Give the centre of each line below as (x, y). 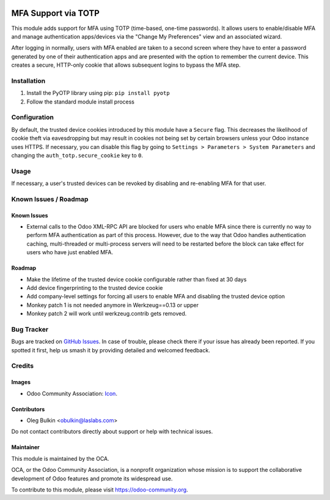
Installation (28, 81)
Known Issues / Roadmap (50, 199)
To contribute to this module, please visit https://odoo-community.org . (100, 490)
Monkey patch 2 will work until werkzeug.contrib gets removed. (107, 314)
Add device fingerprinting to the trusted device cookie (95, 287)
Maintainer (25, 447)
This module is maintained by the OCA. (60, 458)
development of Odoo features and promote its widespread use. (92, 479)
